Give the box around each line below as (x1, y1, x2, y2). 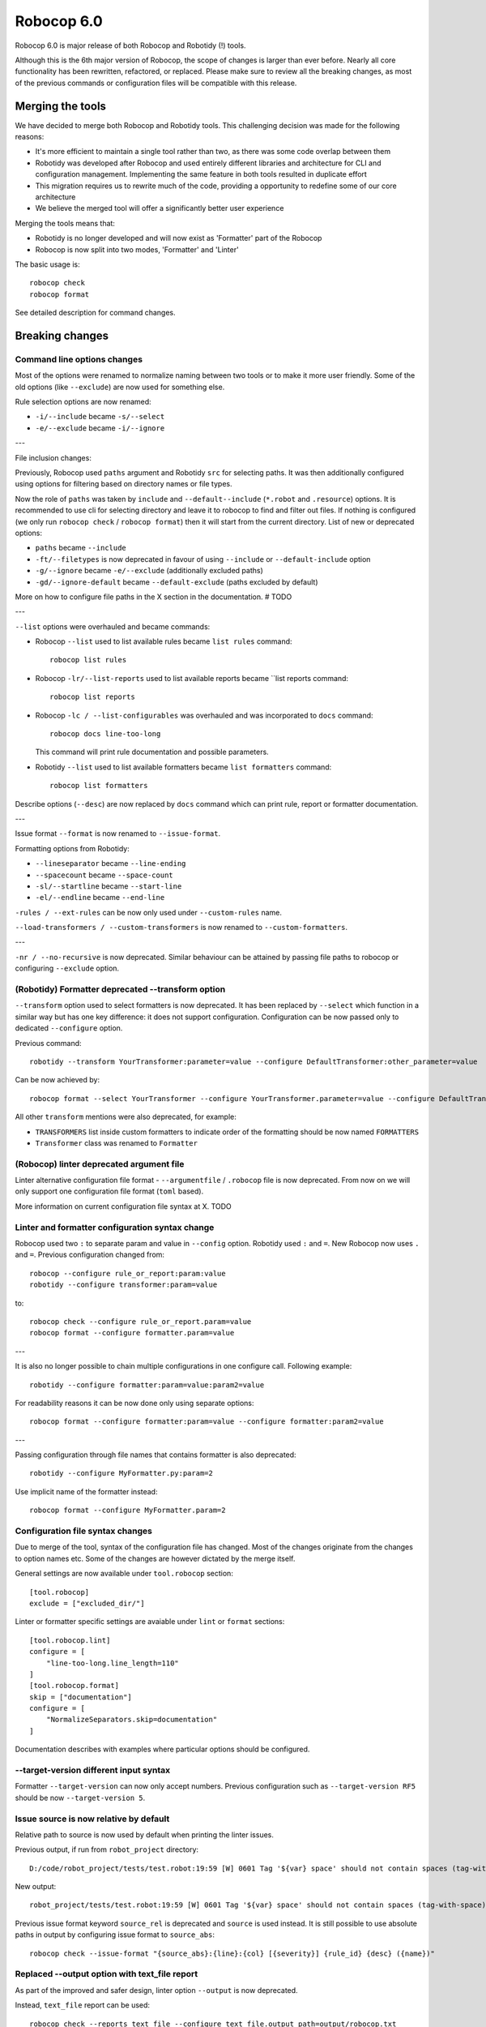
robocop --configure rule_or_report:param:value (29, 1269, 226, 1278)
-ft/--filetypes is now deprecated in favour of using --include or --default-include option (35, 554, 371, 564)
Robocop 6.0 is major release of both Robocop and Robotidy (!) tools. (15, 41, 246, 50)
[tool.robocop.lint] (29, 1635, 111, 1645)
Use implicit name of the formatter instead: (15, 1486, 158, 1496)
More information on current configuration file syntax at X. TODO (15, 1201, 232, 1211)
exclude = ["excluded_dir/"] (29, 1598, 145, 1608)
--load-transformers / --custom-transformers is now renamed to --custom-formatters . (15, 923, 348, 932)
